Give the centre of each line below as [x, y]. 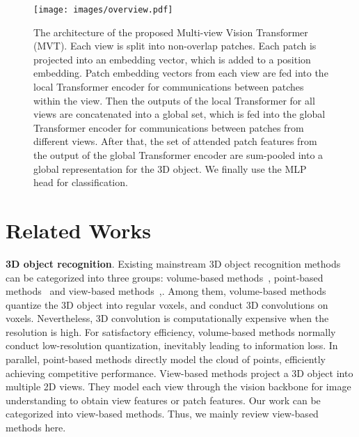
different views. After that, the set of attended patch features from [175, 141]
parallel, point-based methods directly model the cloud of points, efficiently [166, 359]
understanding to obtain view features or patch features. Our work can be [163, 400]
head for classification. [81, 182]
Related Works [79, 230]
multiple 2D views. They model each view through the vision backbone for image [178, 386]
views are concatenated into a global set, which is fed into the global [179, 114]
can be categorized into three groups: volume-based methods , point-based [165, 277]
